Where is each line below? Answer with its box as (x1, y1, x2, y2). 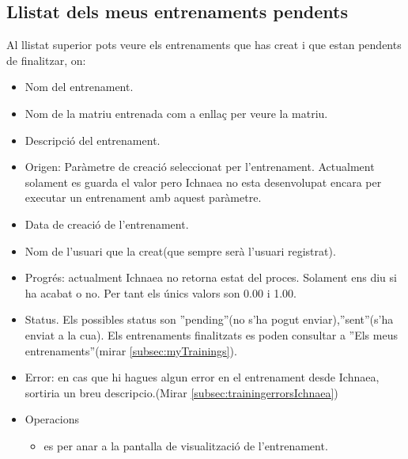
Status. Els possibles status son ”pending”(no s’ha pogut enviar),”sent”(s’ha (25, 311, 394, 328)
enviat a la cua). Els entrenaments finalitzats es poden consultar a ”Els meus (25, 326, 398, 343)
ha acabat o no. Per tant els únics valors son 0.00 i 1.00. (25, 284, 297, 301)
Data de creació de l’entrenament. (25, 215, 189, 232)
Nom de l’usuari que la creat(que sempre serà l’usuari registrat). (25, 242, 336, 259)
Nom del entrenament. (25, 78, 134, 95)
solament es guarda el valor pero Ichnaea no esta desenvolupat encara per (25, 173, 382, 190)
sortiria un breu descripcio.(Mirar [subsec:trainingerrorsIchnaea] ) (25, 384, 338, 400)
